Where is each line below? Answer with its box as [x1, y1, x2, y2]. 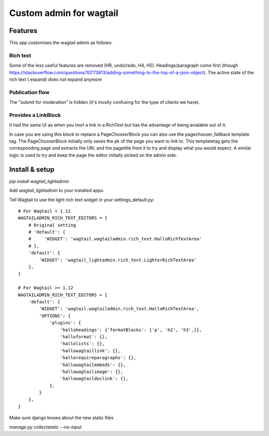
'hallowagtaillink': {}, [60, 348, 121, 354]
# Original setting [28, 222, 76, 228]
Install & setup [9, 165, 55, 174]
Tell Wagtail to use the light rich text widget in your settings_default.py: [9, 197, 154, 203]
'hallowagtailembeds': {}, [60, 362, 126, 368]
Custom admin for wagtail [9, 7, 119, 18]
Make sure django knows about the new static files [9, 415, 114, 421]
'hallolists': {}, [60, 341, 105, 347]
